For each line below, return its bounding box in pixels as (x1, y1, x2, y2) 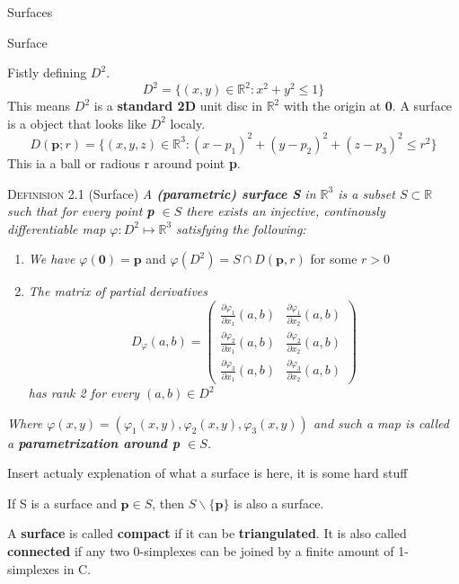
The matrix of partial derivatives (28, 282, 208, 301)
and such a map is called (313, 413, 449, 432)
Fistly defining (7, 63, 87, 82)
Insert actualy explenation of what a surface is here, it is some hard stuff (7, 463, 408, 482)
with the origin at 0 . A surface (283, 96, 453, 115)
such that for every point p (7, 202, 154, 220)
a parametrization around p (7, 433, 181, 452)
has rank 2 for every (28, 383, 140, 402)
